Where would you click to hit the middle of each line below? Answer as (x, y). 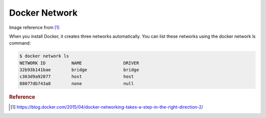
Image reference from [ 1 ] (34, 27)
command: (20, 43)
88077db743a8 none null (77, 83)
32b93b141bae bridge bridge (79, 70)
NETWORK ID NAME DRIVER (79, 63)
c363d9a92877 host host (77, 77)
